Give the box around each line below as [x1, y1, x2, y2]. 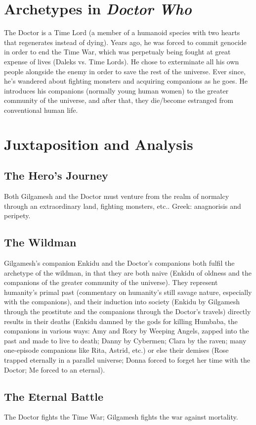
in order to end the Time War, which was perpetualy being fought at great [4, 47, 231, 57]
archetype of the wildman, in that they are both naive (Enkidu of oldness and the [4, 267, 252, 278]
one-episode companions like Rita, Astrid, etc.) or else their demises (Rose [4, 345, 229, 355]
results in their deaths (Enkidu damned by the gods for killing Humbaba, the [4, 316, 238, 326]
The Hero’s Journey [4, 168, 108, 183]
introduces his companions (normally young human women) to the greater [4, 85, 229, 95]
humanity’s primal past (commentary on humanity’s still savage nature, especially [4, 286, 252, 297]
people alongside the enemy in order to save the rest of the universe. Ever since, [4, 66, 246, 76]
